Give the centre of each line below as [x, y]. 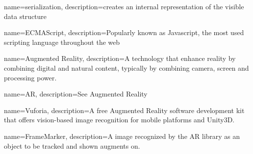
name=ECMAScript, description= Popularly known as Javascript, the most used [124, 32]
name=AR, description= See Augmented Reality [76, 94]
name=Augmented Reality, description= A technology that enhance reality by [120, 58]
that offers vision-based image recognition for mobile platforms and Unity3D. [119, 120]
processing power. [30, 77]
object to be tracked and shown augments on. [72, 145]
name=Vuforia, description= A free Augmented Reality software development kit [124, 110]
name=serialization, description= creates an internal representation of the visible [124, 6]
